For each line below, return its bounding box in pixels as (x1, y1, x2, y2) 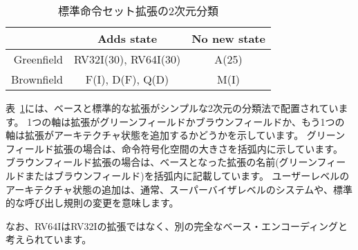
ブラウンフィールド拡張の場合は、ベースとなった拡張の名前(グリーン (6, 155, 317, 169)
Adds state (97, 30, 158, 46)
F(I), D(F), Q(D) (85, 71, 169, 87)
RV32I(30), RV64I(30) (73, 51, 181, 67)
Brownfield (11, 71, 63, 87)
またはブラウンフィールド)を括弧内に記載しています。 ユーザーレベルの (24, 168, 350, 182)
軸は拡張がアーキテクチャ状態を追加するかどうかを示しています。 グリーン (6, 128, 346, 142)
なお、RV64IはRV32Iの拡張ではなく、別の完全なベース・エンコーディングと (6, 218, 348, 233)
